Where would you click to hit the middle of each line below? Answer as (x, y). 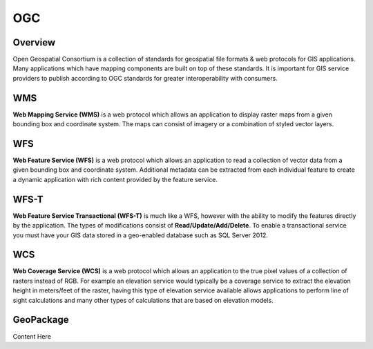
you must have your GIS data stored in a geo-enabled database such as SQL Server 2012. (141, 235)
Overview (34, 42)
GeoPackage (41, 320)
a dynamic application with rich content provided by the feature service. (115, 179)
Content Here (32, 336)
